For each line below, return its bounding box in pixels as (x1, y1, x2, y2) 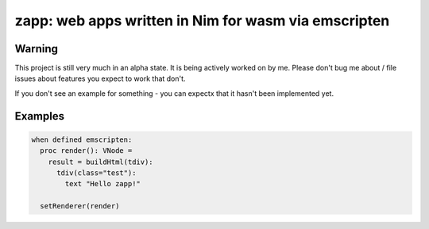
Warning (14, 42, 59, 55)
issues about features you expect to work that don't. (14, 74, 186, 83)
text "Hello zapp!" (64, 179, 141, 189)
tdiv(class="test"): (56, 169, 137, 177)
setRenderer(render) (40, 202, 120, 211)
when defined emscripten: (31, 135, 133, 144)
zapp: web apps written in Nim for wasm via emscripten (14, 12, 390, 29)
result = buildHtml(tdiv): (48, 157, 154, 166)
